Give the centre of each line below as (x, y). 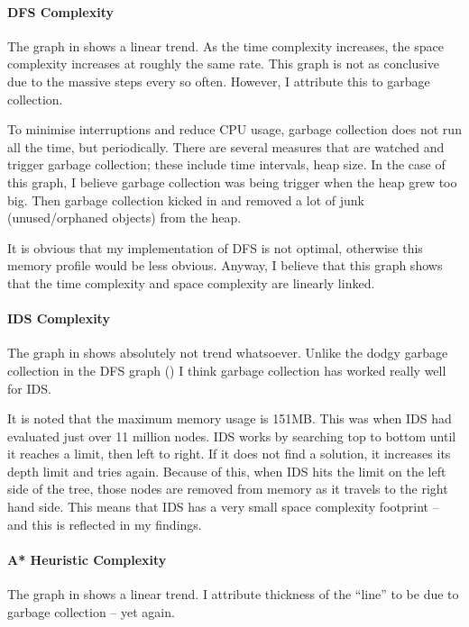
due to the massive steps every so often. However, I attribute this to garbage (219, 81)
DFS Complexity (60, 11)
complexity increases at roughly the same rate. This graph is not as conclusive (223, 64)
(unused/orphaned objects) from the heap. (124, 218)
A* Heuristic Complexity (87, 559)
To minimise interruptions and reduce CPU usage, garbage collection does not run (234, 129)
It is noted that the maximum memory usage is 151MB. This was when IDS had (230, 418)
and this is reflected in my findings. (105, 524)
